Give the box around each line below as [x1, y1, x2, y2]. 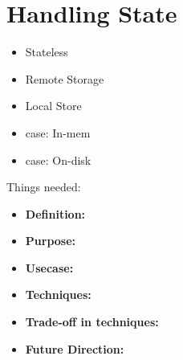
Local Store [25, 97, 82, 114]
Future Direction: [25, 340, 124, 357]
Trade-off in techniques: [25, 313, 159, 330]
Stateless [25, 43, 68, 60]
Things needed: [6, 178, 81, 195]
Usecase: [25, 259, 74, 276]
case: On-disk [25, 151, 91, 168]
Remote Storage [25, 70, 104, 87]
